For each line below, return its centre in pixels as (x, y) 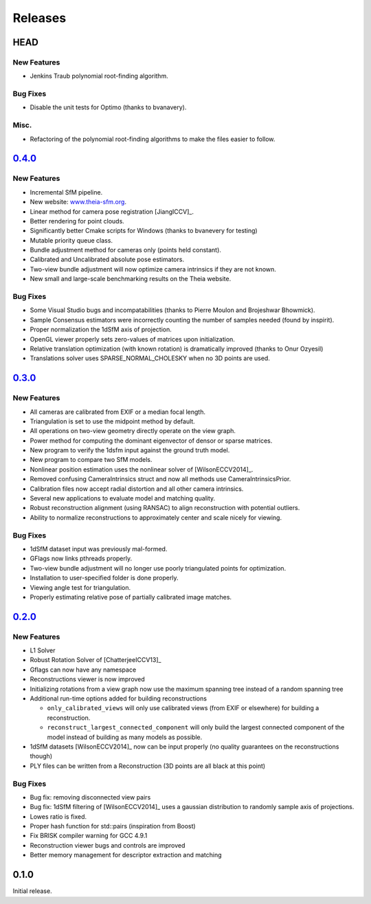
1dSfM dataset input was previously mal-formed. (99, 549)
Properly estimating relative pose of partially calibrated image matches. (131, 597)
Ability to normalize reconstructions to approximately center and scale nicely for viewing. (156, 517)
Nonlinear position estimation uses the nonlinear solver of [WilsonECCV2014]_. (142, 469)
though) (41, 756)
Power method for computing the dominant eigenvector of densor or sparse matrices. (151, 441)
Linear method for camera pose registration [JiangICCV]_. (112, 211)
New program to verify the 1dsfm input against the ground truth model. (130, 450)
